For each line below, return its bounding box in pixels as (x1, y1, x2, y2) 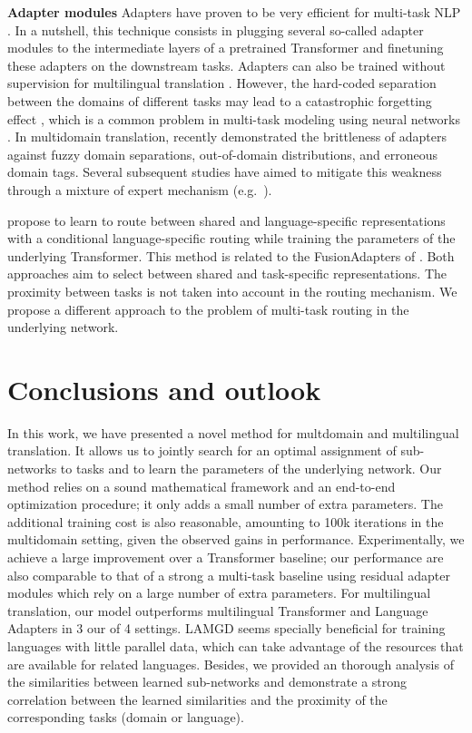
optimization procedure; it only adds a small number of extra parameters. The (7, 494, 443, 513)
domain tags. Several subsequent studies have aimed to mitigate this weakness (7, 162, 442, 181)
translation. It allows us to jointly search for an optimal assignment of (7, 441, 397, 460)
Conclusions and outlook (7, 370, 321, 407)
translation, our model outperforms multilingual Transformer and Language (7, 601, 428, 620)
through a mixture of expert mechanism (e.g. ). (7, 180, 272, 199)
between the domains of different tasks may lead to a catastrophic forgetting (7, 91, 432, 110)
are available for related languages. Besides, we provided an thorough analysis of (7, 654, 454, 673)
